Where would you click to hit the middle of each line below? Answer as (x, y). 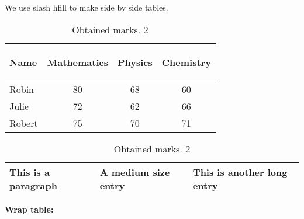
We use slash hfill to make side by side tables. (87, 7)
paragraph (33, 185)
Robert (24, 123)
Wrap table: (29, 209)
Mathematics (77, 62)
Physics (135, 62)
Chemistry (186, 62)
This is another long (240, 172)
